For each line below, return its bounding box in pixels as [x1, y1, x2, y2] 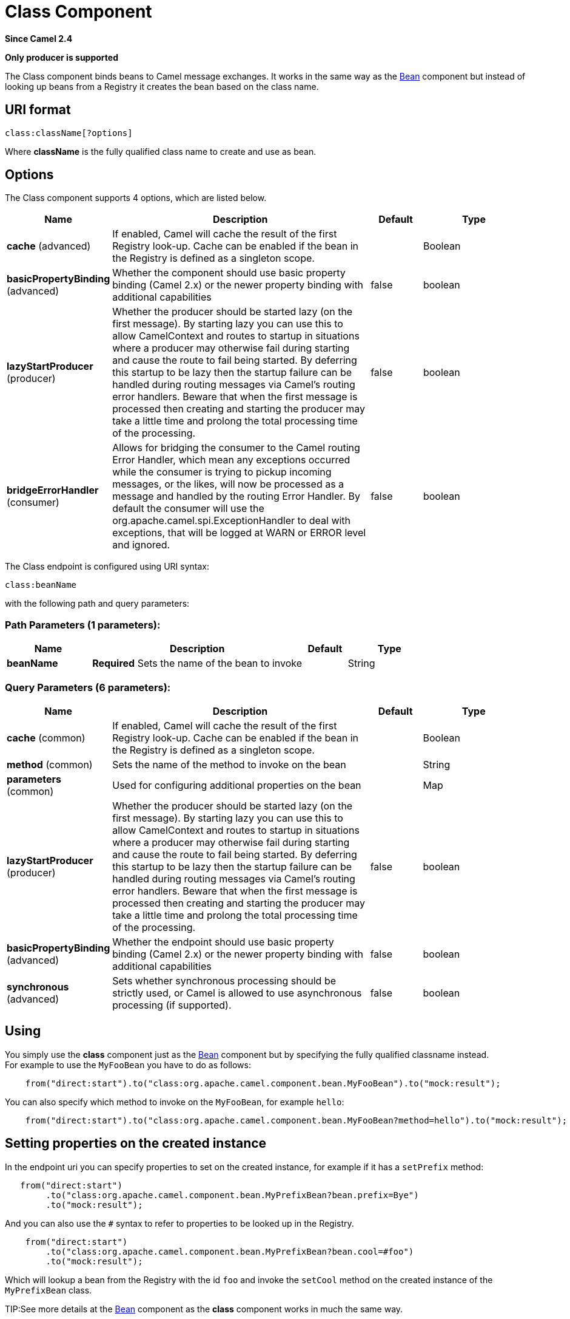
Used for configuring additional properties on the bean [112, 779, 361, 791]
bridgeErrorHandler [7, 484, 99, 497]
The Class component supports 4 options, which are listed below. [5, 193, 267, 203]
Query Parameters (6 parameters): [5, 681, 171, 694]
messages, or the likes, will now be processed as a [112, 478, 344, 491]
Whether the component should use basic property [112, 267, 346, 279]
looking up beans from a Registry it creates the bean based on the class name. [5, 81, 319, 92]
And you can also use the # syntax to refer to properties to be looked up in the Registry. [5, 1218, 354, 1229]
